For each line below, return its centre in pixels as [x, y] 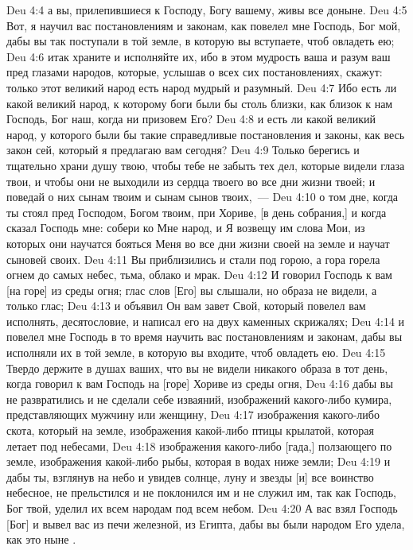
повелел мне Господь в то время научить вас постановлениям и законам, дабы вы [205, 337]
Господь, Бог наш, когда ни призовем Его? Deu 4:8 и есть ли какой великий [191, 119]
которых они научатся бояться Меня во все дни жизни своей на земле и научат [198, 243]
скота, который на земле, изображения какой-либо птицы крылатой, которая [190, 430]
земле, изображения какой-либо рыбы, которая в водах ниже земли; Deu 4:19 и [199, 461]
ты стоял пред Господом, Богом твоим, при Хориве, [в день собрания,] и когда [197, 212]
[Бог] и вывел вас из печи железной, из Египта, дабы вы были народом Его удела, [206, 523]
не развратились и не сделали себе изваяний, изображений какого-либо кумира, [199, 399]
